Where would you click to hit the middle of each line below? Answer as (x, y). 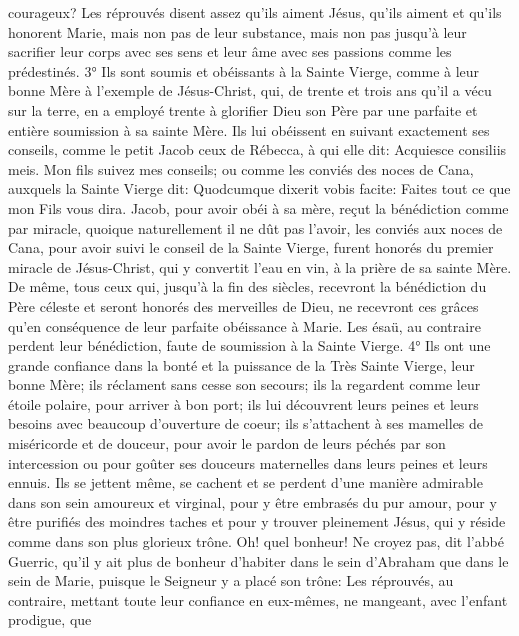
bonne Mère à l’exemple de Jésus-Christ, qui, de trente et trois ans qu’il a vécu (250, 90)
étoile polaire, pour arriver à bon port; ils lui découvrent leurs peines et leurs (243, 403)
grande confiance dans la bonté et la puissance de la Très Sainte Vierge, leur (241, 364)
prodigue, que (50, 619)
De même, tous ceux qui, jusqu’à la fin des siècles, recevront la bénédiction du (247, 286)
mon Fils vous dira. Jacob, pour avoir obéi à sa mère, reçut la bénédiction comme (258, 207)
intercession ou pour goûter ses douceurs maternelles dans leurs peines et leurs (248, 462)
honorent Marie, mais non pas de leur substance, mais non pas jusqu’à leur (237, 31)
